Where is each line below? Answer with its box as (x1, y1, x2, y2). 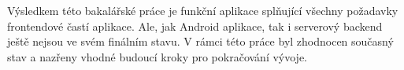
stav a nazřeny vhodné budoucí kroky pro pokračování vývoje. (7, 48, 308, 64)
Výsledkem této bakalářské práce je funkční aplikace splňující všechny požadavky (7, 2, 398, 18)
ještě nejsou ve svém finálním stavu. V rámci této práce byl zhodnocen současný (7, 33, 394, 50)
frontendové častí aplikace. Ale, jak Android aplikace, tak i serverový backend (7, 17, 383, 34)
